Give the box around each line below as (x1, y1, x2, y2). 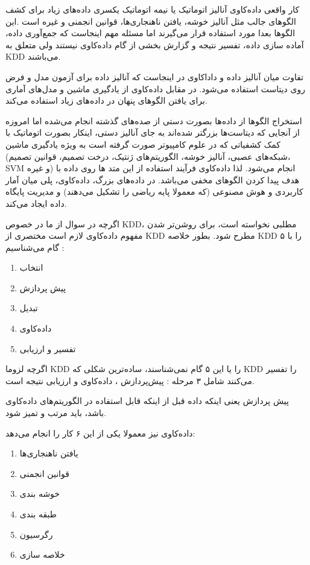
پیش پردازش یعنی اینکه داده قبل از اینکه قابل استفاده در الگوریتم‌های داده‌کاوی (5, 394, 289, 407)
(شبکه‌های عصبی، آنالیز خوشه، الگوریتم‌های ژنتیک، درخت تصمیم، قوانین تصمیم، (5, 150, 291, 162)
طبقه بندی (19, 508, 57, 520)
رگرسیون (19, 528, 53, 540)
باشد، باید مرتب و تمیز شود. (5, 406, 107, 419)
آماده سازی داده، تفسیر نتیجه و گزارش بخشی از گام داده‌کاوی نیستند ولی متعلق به (5, 38, 304, 51)
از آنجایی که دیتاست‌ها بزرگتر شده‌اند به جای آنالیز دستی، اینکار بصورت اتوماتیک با (5, 126, 300, 139)
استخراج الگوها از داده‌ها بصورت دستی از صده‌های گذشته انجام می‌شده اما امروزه (5, 114, 302, 127)
